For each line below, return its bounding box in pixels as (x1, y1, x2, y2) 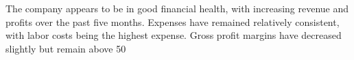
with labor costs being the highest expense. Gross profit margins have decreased (5, 28, 342, 42)
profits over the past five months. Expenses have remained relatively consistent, (5, 14, 340, 29)
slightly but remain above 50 (5, 41, 126, 55)
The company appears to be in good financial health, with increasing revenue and (5, 1, 349, 15)
